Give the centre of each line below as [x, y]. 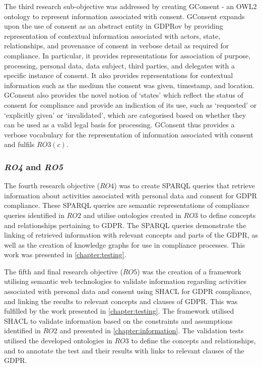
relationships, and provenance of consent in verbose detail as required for [117, 46]
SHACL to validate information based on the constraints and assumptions [118, 320]
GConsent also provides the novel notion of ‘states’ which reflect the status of [124, 95]
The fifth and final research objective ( [63, 271]
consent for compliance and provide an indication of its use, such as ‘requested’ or [130, 104]
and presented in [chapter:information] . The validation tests [152, 331]
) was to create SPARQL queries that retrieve [184, 186]
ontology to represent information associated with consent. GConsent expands [124, 16]
